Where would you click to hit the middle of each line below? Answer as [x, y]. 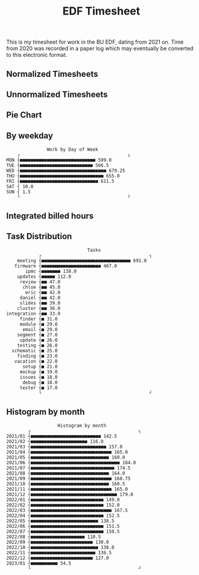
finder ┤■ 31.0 [39, 319]
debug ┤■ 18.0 [40, 383]
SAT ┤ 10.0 [20, 187]
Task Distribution [39, 236]
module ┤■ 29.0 [39, 324]
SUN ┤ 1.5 [19, 192]
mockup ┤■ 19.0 [39, 372]
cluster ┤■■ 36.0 [39, 309]
